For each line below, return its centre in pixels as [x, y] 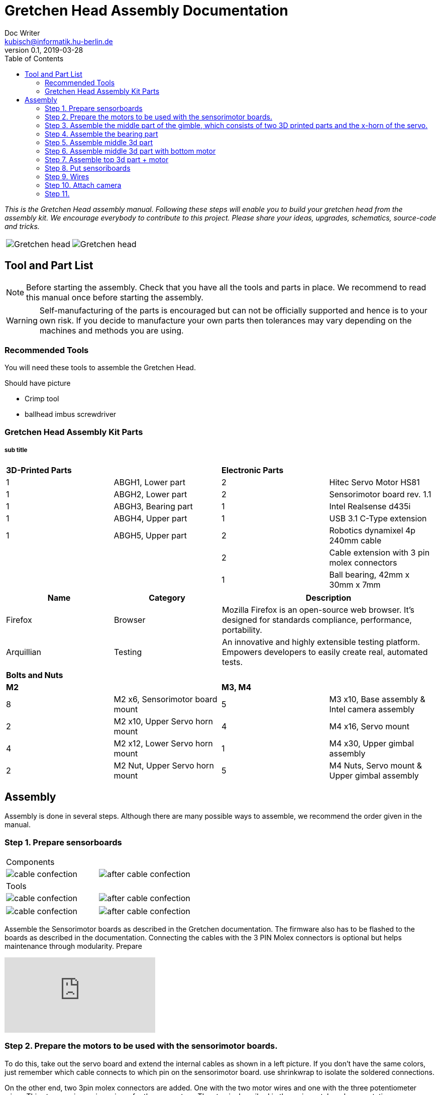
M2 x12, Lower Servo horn [163, 743]
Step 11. [57, 193]
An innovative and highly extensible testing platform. [321, 642]
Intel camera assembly [372, 709]
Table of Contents [34, 58]
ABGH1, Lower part [149, 482]
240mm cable [355, 540]
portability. [242, 630]
